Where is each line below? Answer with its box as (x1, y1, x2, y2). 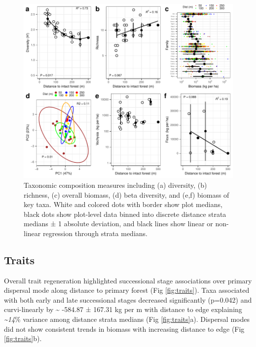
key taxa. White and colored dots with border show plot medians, (24, 199, 222, 209)
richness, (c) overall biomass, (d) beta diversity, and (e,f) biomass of (24, 189, 229, 200)
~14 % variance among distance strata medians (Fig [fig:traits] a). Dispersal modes (4, 314, 250, 324)
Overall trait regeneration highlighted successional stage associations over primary (4, 275, 252, 285)
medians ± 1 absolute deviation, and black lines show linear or (24, 218, 213, 229)
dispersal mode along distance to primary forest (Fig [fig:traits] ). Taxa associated (4, 285, 250, 295)
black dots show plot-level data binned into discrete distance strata (24, 208, 226, 219)
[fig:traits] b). (4, 333, 42, 344)
